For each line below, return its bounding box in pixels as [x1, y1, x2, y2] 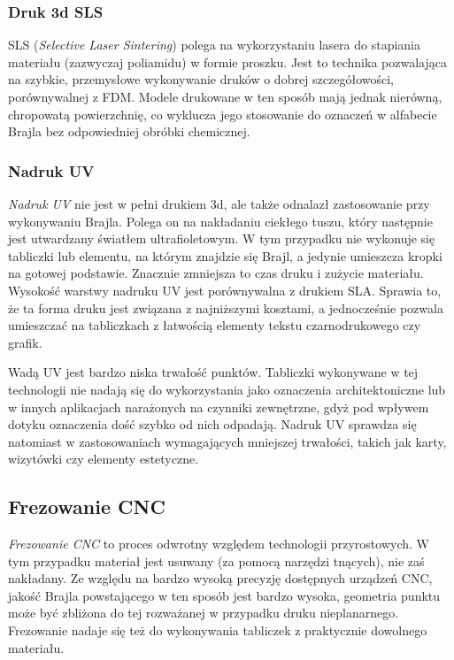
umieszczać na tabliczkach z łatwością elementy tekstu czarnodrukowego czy [8, 316, 421, 334]
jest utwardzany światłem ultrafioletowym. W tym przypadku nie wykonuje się [8, 229, 435, 248]
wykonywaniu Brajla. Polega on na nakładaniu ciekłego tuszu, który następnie [8, 211, 433, 230]
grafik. [8, 333, 42, 351]
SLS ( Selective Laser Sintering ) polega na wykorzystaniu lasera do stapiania [8, 35, 420, 54]
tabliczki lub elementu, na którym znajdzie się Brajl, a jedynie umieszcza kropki [8, 246, 442, 265]
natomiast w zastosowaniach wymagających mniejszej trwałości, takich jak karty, [8, 432, 447, 450]
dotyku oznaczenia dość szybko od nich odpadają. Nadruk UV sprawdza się [8, 415, 417, 434]
